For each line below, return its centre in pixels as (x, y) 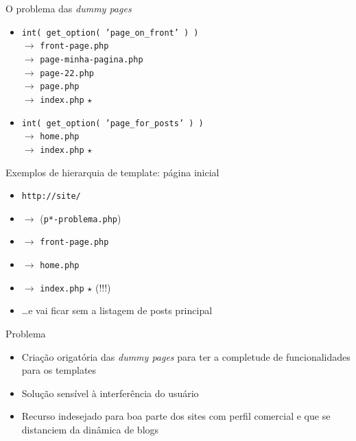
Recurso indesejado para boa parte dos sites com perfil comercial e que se (176, 416)
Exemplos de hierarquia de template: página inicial (112, 172)
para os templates (59, 370)
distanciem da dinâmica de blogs (90, 429)
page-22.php (67, 73)
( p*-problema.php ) (81, 218)
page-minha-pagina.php (92, 59)
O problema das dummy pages (69, 8)
